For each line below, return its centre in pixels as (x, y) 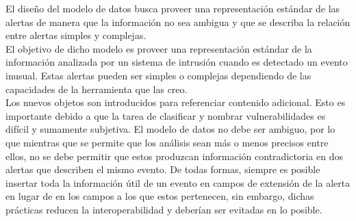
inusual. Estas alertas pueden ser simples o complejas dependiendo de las (158, 75)
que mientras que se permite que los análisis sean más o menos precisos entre (167, 142)
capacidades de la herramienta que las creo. (97, 89)
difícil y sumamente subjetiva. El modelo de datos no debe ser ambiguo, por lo (170, 129)
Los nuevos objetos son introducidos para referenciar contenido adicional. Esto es (176, 102)
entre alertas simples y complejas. (76, 35)
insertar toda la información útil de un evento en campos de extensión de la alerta (178, 182)
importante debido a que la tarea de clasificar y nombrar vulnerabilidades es (166, 115)
